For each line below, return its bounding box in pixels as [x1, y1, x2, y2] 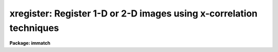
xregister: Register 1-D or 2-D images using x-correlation [9, 8, 258, 19]
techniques [9, 22, 59, 33]
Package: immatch [9, 40, 51, 46]
